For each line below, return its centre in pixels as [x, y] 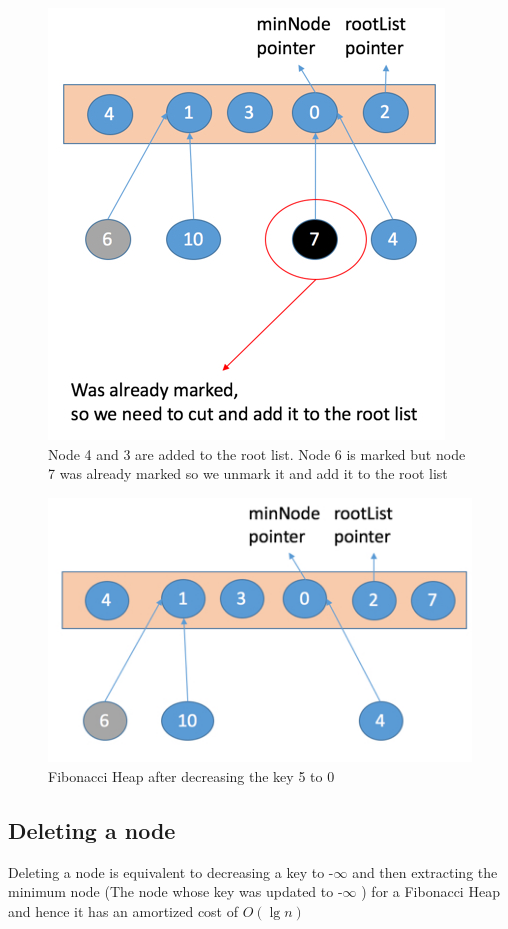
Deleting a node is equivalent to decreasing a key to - [171, 871]
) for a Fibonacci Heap [430, 891]
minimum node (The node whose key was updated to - [175, 891]
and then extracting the [425, 871]
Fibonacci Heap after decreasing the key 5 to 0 [191, 776]
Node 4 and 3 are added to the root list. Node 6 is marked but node [257, 453]
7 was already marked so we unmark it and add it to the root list [248, 473]
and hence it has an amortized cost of [123, 910]
